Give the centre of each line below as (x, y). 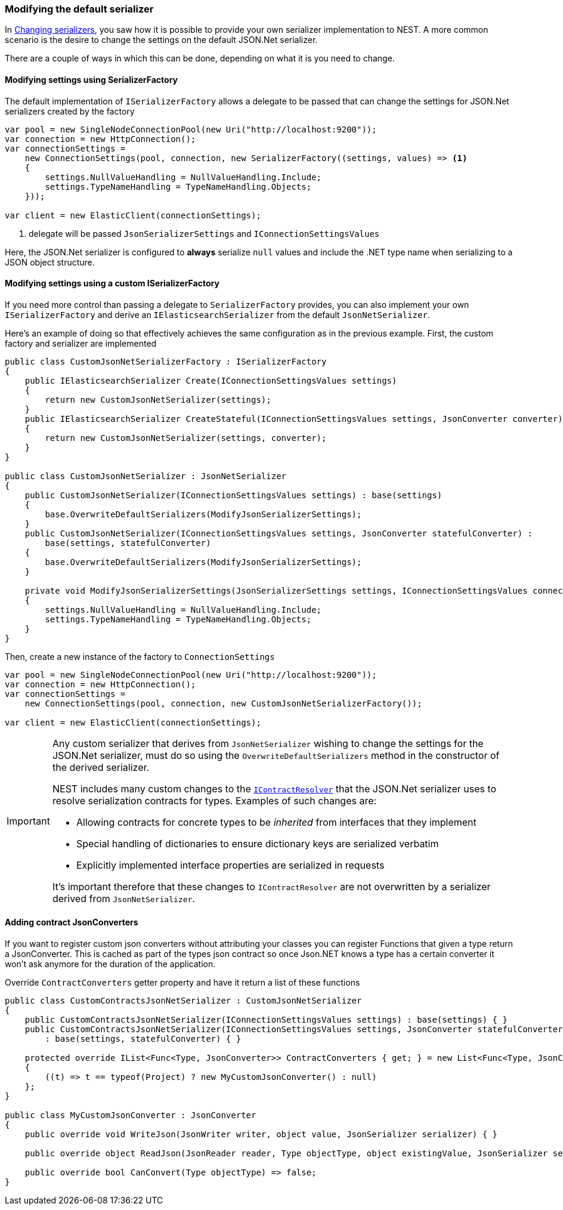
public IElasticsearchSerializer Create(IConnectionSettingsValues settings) (211, 380)
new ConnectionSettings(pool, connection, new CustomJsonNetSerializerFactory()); (223, 703)
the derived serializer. (101, 767)
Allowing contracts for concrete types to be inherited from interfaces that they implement (276, 822)
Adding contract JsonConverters (72, 922)
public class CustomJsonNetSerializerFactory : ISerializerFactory (166, 361)
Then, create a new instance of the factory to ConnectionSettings (140, 656)
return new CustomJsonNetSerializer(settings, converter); (186, 438)
